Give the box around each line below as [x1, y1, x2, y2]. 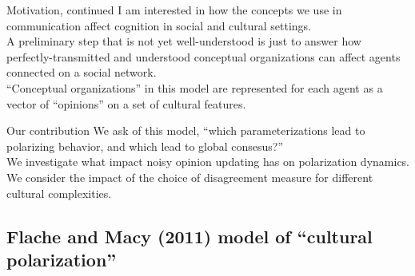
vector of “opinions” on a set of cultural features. [6, 95, 246, 112]
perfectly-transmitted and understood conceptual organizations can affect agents [6, 48, 401, 65]
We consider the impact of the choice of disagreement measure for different [6, 168, 373, 185]
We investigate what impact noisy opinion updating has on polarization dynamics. [6, 153, 410, 170]
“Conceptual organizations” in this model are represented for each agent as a [6, 79, 383, 96]
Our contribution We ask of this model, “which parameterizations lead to [6, 122, 365, 139]
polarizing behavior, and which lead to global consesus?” [6, 137, 284, 154]
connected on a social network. [6, 64, 157, 81]
